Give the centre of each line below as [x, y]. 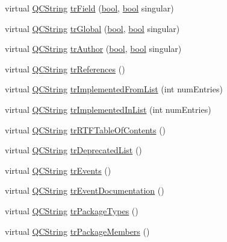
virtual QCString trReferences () [65, 68]
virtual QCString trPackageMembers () [77, 231]
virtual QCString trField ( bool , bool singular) [89, 8]
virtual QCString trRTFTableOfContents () [86, 129]
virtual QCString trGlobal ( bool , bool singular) [92, 28]
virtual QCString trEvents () [58, 170]
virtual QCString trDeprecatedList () [73, 150]
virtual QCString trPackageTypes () [72, 210]
